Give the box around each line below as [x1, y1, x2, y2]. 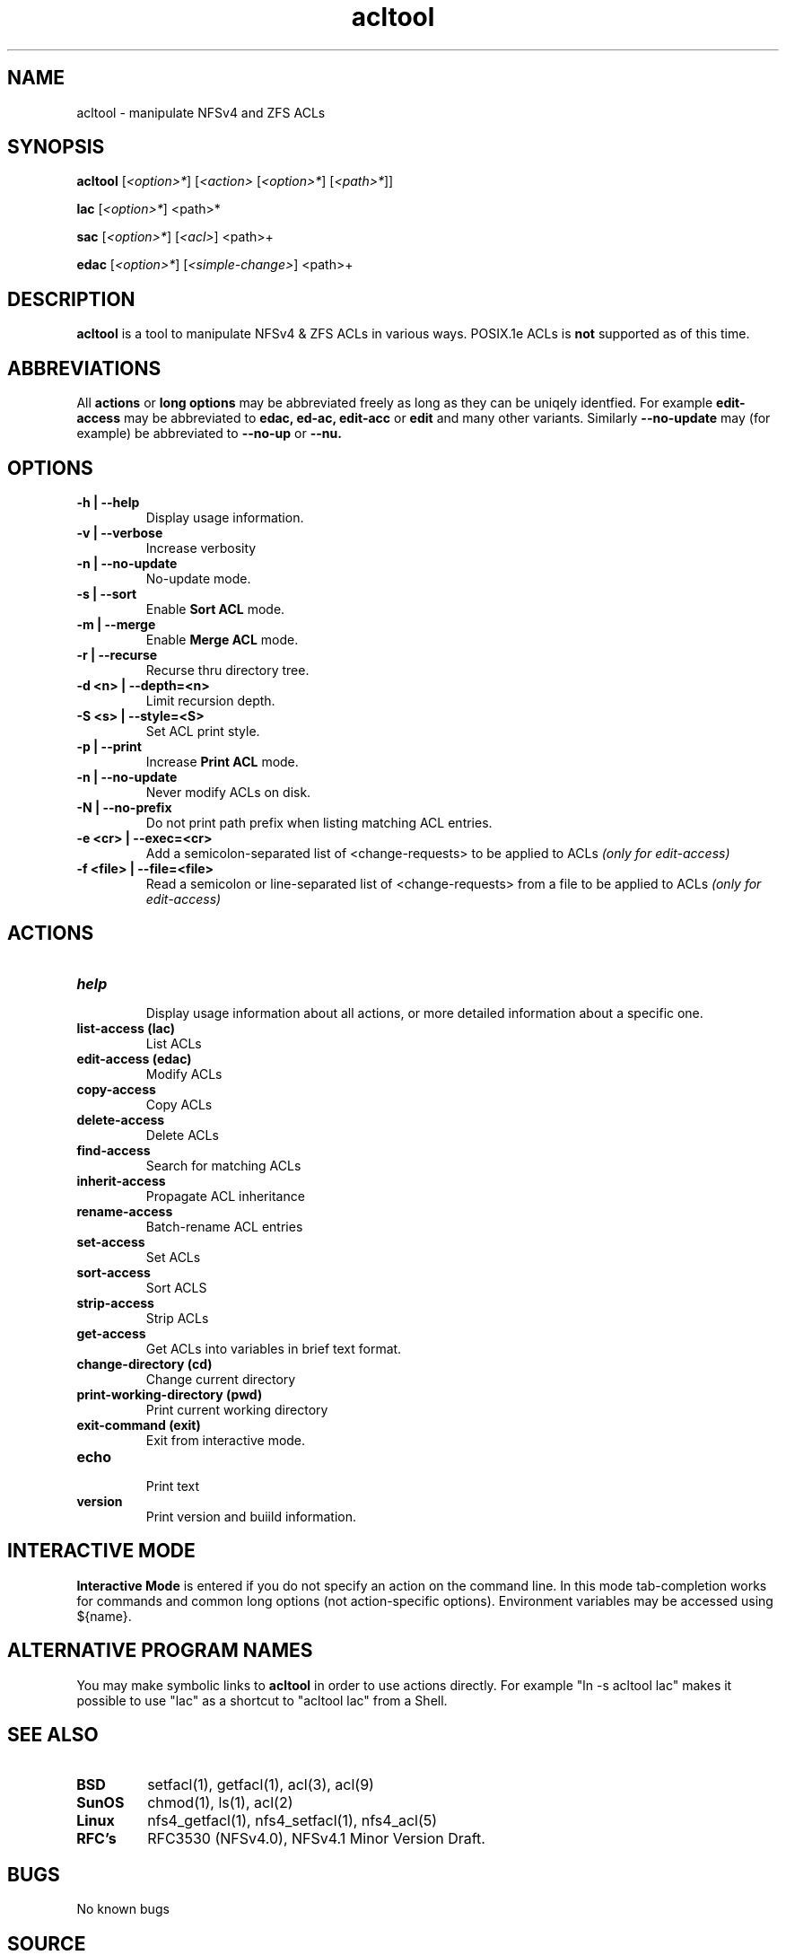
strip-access [76, 1294, 154, 1311]
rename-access [76, 1203, 173, 1219]
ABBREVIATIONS [7, 356, 162, 380]
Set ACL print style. [145, 723, 260, 739]
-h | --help [76, 494, 140, 510]
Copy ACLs [145, 1096, 213, 1112]
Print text [145, 1477, 200, 1494]
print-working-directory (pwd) [76, 1386, 263, 1402]
